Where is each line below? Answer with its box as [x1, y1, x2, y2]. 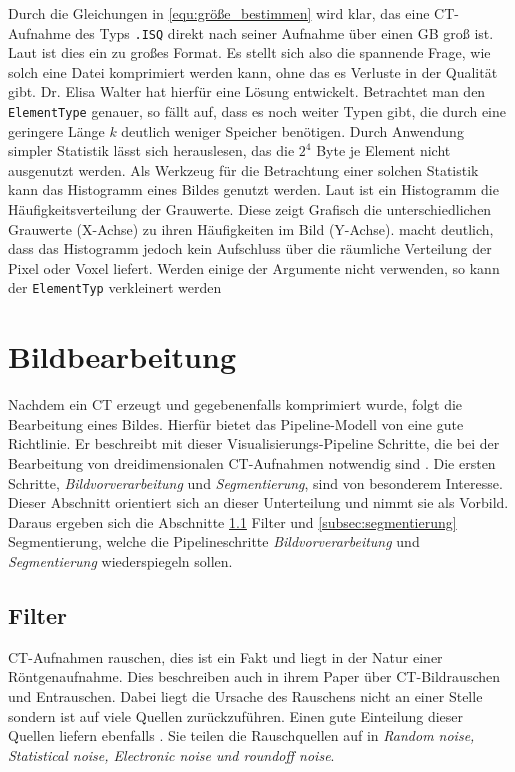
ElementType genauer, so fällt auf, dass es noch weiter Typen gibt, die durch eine [8, 101, 506, 122]
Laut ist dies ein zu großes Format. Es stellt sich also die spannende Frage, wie [8, 42, 491, 63]
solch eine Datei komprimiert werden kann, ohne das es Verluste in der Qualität [8, 61, 498, 82]
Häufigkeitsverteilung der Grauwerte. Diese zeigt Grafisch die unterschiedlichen [8, 199, 492, 220]
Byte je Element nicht [316, 140, 451, 161]
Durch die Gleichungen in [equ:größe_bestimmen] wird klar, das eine [8, 3, 430, 23]
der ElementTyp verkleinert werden [8, 277, 222, 298]
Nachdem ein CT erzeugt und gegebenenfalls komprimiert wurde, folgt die [8, 394, 463, 415]
